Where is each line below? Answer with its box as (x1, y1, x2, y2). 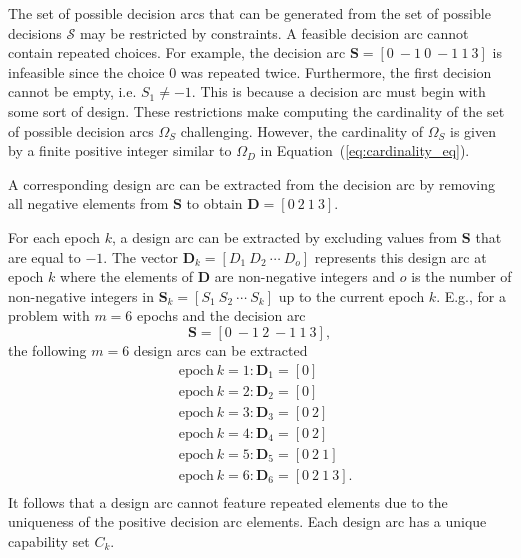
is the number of (411, 266, 512, 287)
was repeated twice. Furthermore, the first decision (180, 61, 492, 82)
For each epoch (8, 226, 101, 247)
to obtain (186, 193, 243, 214)
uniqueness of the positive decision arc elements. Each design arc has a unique (8, 511, 487, 532)
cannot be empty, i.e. (8, 81, 137, 102)
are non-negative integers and (214, 266, 396, 287)
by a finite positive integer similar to (8, 140, 232, 161)
